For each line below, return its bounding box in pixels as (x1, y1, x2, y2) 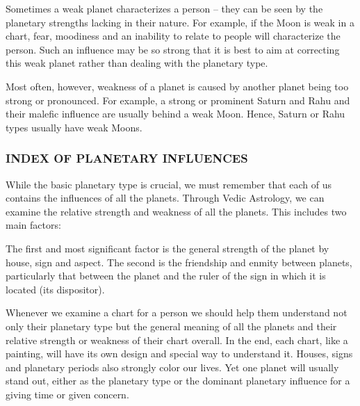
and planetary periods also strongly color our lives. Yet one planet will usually (6, 359, 339, 374)
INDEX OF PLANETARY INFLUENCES (6, 149, 248, 167)
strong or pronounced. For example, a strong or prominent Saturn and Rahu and (6, 92, 350, 107)
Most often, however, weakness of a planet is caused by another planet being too (6, 79, 349, 93)
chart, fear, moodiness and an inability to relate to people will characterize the (6, 29, 341, 43)
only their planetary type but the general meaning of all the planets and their (6, 318, 337, 333)
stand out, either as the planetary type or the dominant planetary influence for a (6, 373, 350, 388)
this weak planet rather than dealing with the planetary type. (6, 56, 268, 70)
